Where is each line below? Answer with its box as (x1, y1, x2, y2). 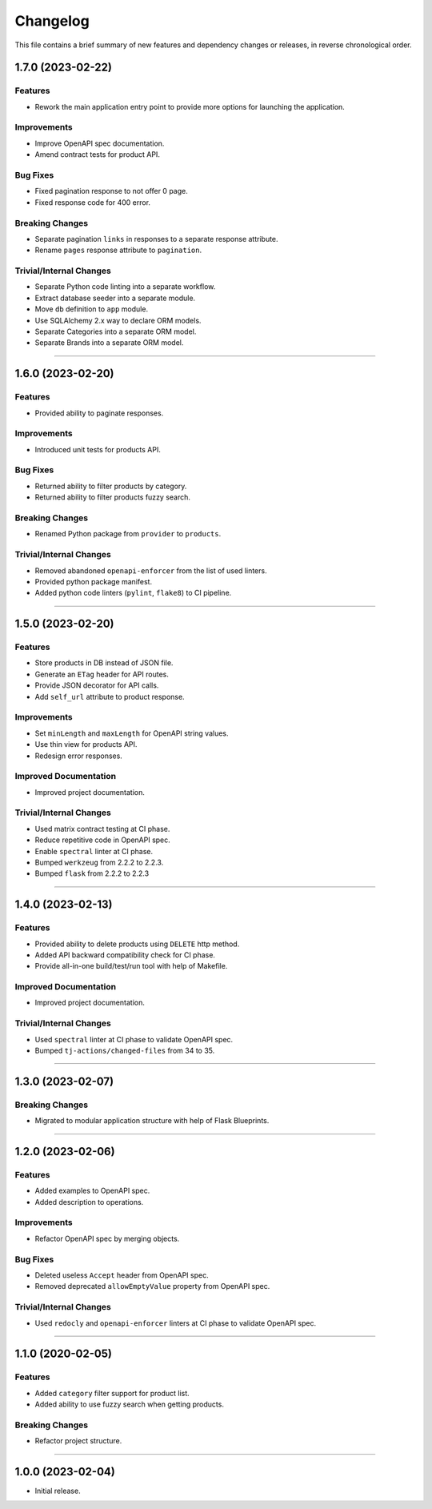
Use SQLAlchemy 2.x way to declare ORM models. (34, 315, 202, 325)
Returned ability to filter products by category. (34, 481, 187, 491)
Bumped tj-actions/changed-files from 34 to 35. (34, 1045, 215, 1055)
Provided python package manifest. (34, 576, 152, 586)
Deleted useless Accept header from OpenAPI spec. (34, 1270, 209, 1280)
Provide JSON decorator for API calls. (34, 680, 159, 690)
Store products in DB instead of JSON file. (34, 658, 174, 668)
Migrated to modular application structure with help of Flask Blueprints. (34, 1116, 270, 1126)
